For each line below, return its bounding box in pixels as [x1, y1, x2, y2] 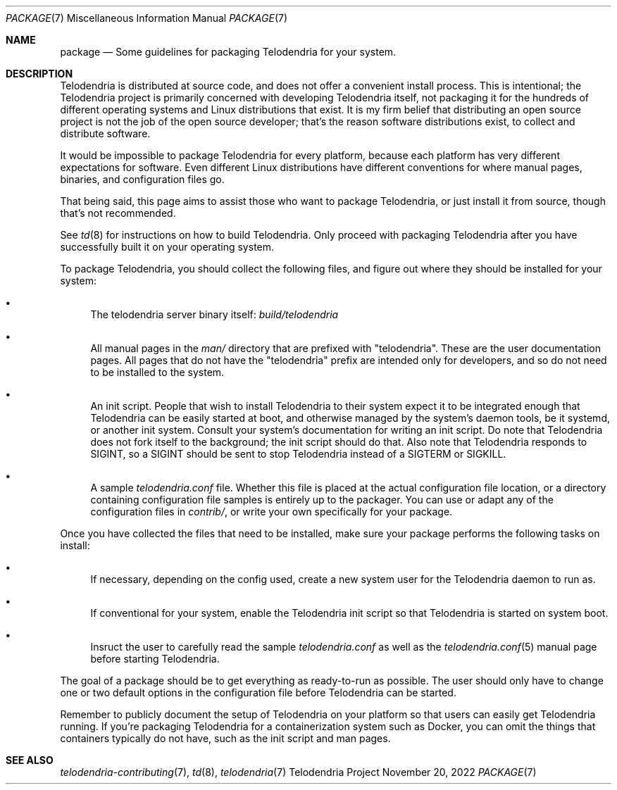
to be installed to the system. [90, 366, 225, 378]
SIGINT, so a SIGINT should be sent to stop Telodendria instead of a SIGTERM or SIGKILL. [90, 448, 506, 460]
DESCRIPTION [6, 68, 73, 80]
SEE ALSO [6, 754, 54, 766]
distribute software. [60, 127, 151, 139]
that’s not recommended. [60, 207, 176, 219]
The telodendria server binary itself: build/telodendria [90, 308, 339, 320]
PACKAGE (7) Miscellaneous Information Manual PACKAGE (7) [6, 12, 288, 24]
